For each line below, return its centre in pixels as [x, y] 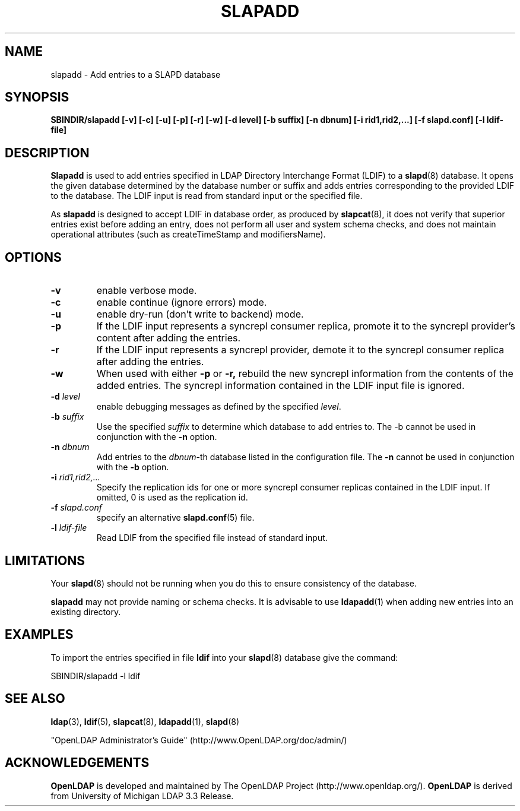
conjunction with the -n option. [157, 437]
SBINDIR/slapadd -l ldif [96, 676]
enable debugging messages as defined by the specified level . [219, 407]
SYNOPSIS [37, 97]
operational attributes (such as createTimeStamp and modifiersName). [188, 235]
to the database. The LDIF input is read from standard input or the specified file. [207, 196]
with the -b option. [133, 467]
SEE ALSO [35, 699]
